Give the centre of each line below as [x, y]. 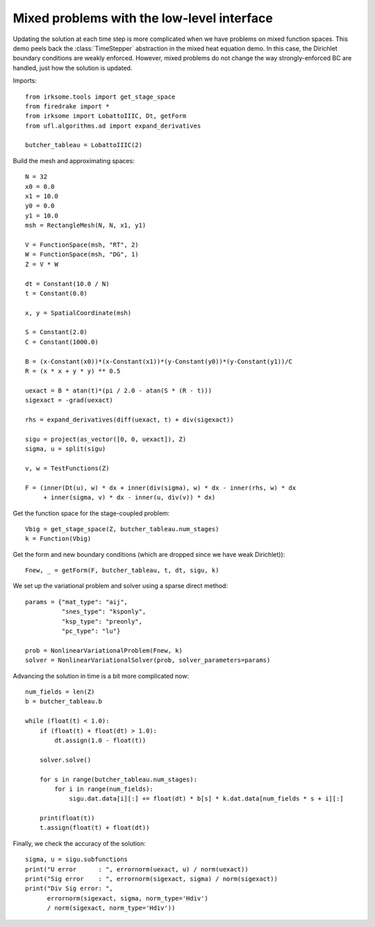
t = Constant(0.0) [57, 293]
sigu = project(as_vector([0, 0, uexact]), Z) [106, 439]
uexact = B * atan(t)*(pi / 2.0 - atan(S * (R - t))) [118, 390]
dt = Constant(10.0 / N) [67, 284]
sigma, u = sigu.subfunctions [77, 860]
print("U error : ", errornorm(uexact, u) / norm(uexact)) [137, 869]
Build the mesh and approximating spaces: [74, 160]
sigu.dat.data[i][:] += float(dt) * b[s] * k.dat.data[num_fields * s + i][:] [206, 799]
